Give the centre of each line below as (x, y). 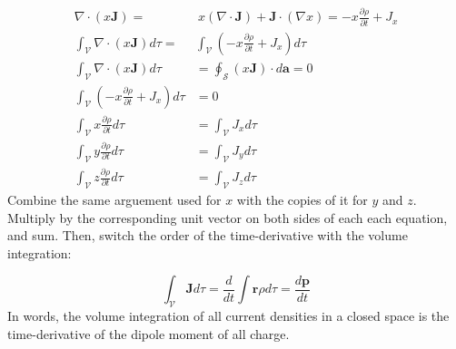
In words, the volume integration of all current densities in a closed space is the (228, 316)
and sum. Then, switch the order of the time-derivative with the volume (208, 235)
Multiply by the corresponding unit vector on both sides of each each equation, (228, 217)
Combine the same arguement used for (114, 199)
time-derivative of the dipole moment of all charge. (149, 333)
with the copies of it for (302, 199)
